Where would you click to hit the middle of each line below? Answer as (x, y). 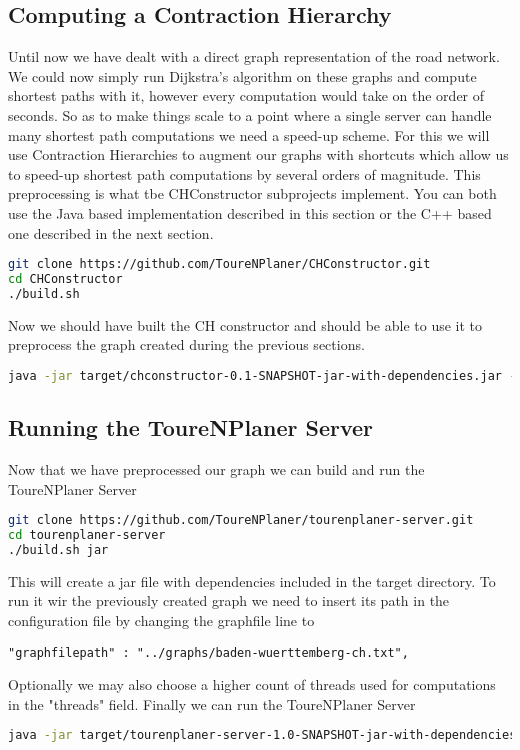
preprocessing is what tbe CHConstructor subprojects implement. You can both (252, 193)
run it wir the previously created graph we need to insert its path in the (229, 600)
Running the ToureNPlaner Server (191, 427)
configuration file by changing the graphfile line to (161, 620)
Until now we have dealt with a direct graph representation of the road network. (254, 56)
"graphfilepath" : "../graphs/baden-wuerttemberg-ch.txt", (208, 652)
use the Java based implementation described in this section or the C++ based (250, 212)
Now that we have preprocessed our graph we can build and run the (216, 469)
